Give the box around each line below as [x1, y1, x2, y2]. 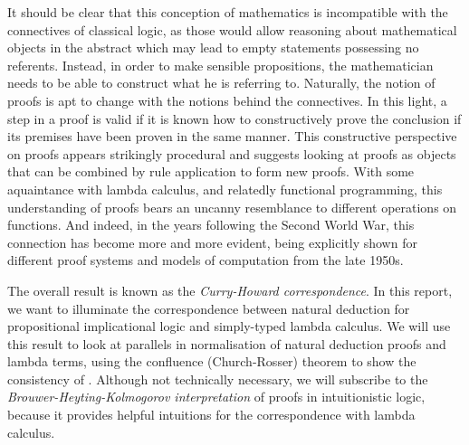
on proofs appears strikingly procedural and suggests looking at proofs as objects [7, 144, 456, 163]
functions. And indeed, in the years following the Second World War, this [7, 215, 415, 234]
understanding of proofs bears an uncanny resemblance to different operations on [7, 197, 457, 216]
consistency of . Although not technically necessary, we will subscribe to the [7, 369, 428, 388]
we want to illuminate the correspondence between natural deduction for [7, 298, 410, 317]
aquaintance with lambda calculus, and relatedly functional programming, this [7, 179, 443, 198]
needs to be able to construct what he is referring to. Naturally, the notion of [7, 73, 435, 92]
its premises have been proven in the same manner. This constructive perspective [7, 127, 457, 146]
